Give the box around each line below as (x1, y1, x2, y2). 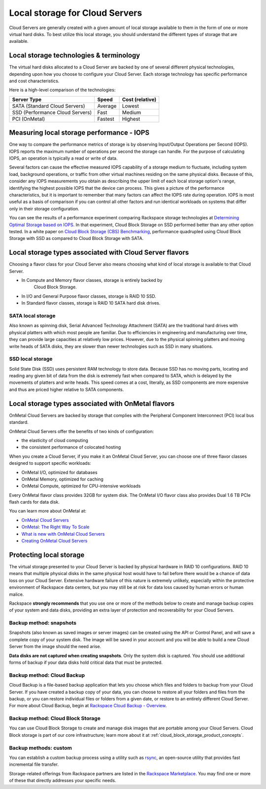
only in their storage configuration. (9, 206, 80, 211)
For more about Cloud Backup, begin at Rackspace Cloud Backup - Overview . (9, 703, 167, 709)
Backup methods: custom (9, 744, 72, 751)
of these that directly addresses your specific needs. (9, 778, 116, 784)
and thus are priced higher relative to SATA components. (9, 386, 124, 392)
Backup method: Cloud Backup (9, 672, 85, 679)
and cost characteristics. (9, 78, 60, 84)
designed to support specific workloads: (9, 460, 91, 466)
